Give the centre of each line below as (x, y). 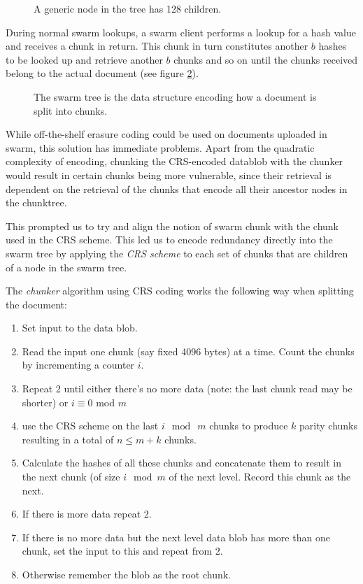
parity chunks (329, 426)
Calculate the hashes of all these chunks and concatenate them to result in (181, 463)
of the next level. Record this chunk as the (260, 477)
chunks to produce (249, 426)
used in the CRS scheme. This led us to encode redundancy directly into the (169, 240)
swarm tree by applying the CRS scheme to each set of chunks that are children (177, 253)
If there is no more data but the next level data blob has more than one (176, 537)
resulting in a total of (68, 439)
